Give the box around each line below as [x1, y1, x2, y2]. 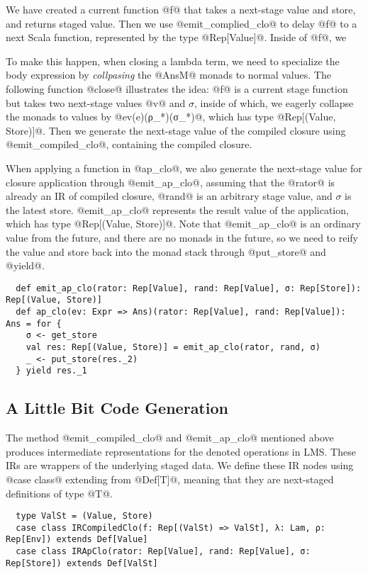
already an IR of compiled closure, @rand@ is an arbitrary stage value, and [6, 188, 333, 203]
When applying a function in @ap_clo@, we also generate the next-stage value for [6, 160, 362, 175]
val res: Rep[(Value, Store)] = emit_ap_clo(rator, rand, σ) [26, 342, 320, 352]
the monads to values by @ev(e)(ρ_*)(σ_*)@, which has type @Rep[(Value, [6, 109, 336, 124]
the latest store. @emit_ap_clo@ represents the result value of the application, [6, 202, 349, 217]
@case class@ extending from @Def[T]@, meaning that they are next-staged [6, 471, 334, 486]
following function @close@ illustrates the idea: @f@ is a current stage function [6, 81, 348, 96]
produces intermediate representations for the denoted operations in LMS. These [6, 444, 356, 458]
